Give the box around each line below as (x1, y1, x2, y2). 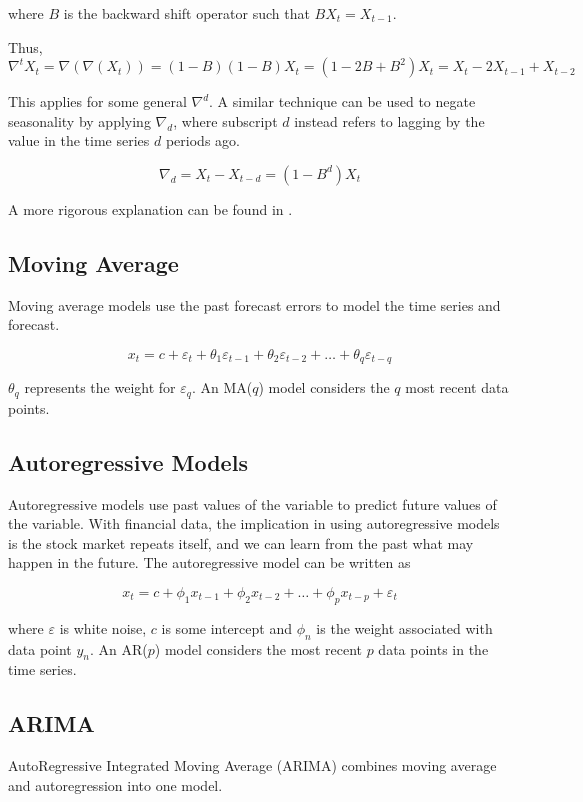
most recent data (405, 377, 509, 398)
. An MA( (191, 377, 253, 398)
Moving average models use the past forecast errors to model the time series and (8, 294, 501, 315)
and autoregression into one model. (8, 774, 223, 795)
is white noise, (59, 617, 147, 638)
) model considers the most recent (154, 638, 362, 659)
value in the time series (8, 130, 150, 151)
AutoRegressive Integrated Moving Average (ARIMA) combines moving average (8, 755, 497, 776)
